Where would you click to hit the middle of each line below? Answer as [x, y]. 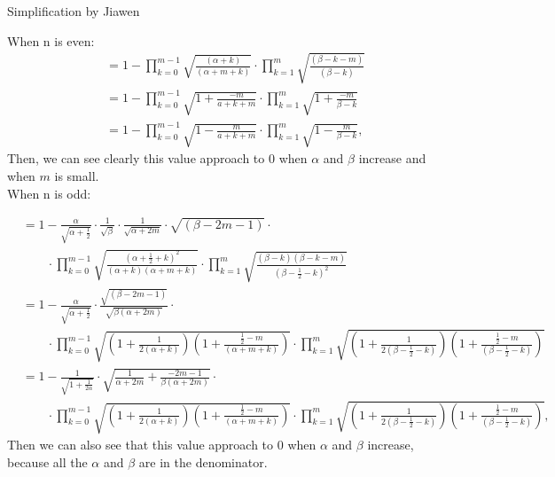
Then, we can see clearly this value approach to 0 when [157, 158]
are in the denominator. [203, 461]
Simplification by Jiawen [74, 11]
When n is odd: [49, 193]
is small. [77, 175]
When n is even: [51, 40]
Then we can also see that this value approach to [141, 445]
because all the [47, 461]
